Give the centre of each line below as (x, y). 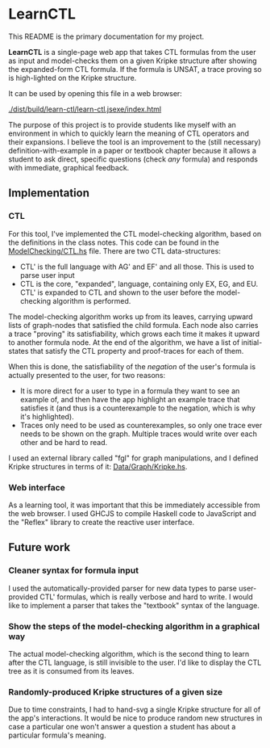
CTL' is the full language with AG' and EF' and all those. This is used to (137, 267)
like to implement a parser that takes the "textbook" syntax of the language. (134, 605)
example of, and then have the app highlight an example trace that (130, 399)
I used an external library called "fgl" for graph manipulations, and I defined (133, 458)
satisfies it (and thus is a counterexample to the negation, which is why (138, 408)
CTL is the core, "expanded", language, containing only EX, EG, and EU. (139, 284)
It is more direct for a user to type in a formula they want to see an (130, 391)
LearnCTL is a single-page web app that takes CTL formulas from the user (132, 52)
